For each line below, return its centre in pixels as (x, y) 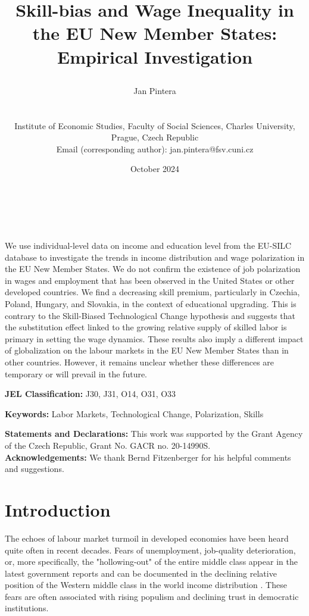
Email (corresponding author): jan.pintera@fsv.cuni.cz (155, 148)
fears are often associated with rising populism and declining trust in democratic (152, 596)
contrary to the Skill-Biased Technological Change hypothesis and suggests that (150, 315)
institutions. (27, 608)
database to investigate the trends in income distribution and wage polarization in (155, 257)
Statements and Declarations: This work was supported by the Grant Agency (154, 434)
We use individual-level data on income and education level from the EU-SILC (148, 246)
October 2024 (155, 169)
